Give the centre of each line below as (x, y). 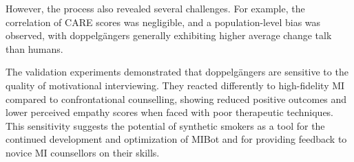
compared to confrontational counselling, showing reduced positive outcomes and (176, 99)
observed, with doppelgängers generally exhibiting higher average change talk (169, 35)
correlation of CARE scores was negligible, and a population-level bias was (163, 22)
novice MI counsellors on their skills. (83, 152)
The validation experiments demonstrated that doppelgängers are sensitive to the (177, 72)
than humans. (34, 48)
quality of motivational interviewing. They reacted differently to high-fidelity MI (175, 85)
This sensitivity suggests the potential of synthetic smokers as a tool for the (165, 125)
